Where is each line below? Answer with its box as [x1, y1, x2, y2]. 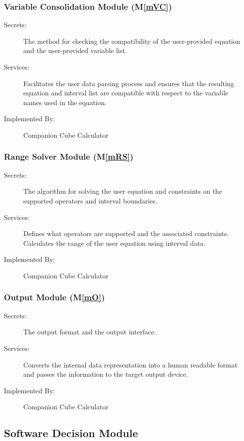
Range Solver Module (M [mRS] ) [4, 150, 134, 163]
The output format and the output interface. [23, 327, 156, 337]
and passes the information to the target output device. [23, 369, 188, 379]
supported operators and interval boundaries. [23, 195, 158, 205]
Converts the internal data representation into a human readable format [23, 359, 238, 369]
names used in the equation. [23, 97, 107, 107]
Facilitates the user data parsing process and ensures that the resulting [23, 78, 234, 88]
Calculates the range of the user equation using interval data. [23, 238, 206, 248]
